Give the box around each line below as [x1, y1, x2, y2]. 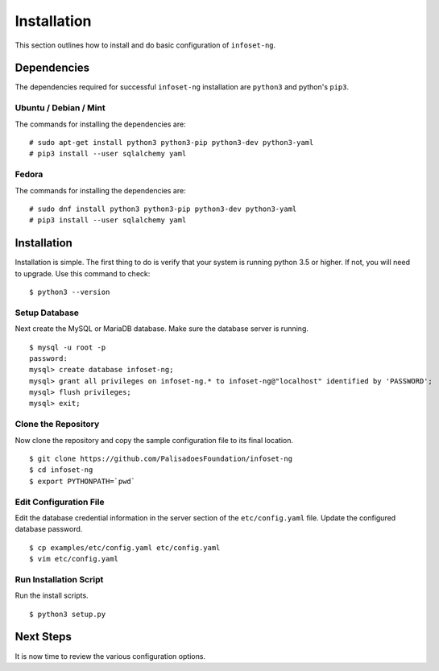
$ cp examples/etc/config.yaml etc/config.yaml [29, 543, 221, 552]
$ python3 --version [29, 287, 110, 296]
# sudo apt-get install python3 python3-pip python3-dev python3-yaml [29, 138, 314, 147]
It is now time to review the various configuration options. [14, 651, 205, 661]
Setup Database [14, 307, 80, 318]
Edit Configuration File [14, 496, 105, 507]
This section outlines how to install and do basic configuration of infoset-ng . [14, 40, 276, 50]
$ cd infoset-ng [29, 466, 93, 474]
